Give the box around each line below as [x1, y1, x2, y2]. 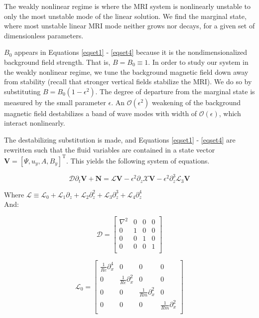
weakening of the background [151, 97, 241, 107]
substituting [4, 86, 41, 96]
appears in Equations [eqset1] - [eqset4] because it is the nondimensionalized [14, 47, 248, 57]
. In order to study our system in [148, 56, 249, 67]
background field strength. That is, [4, 56, 111, 67]
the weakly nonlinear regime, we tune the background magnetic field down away [4, 66, 249, 77]
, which [219, 108, 241, 118]
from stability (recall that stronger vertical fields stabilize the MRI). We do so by [4, 76, 252, 87]
